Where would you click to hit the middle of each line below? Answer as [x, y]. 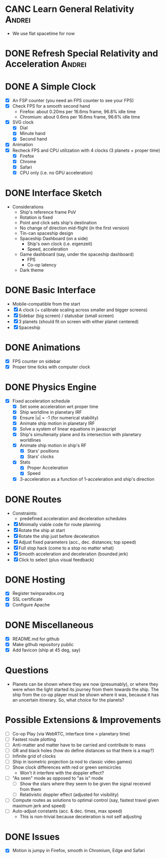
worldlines [30, 440]
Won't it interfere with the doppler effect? [62, 773]
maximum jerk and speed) [39, 806]
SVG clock [23, 122]
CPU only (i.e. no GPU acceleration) [56, 173]
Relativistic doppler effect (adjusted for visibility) [69, 794]
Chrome [28, 161]
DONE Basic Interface [50, 290]
